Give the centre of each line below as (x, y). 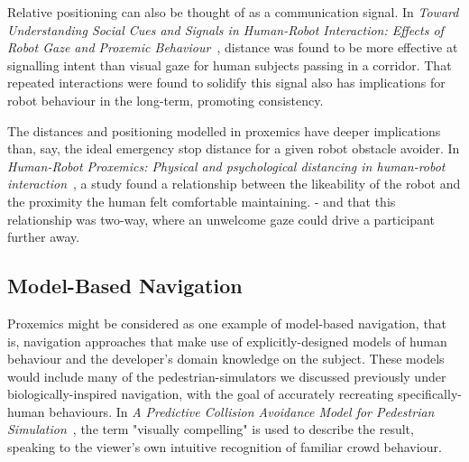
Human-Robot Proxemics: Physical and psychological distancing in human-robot (226, 166)
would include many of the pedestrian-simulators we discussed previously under (227, 376)
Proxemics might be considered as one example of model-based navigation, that (227, 323)
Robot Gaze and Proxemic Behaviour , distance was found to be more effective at (233, 47)
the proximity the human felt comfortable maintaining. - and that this (202, 201)
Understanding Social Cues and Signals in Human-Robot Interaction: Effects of (225, 29)
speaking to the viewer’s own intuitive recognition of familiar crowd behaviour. (225, 447)
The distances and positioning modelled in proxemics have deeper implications (224, 130)
